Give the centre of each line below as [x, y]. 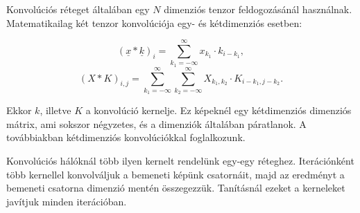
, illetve [55, 110]
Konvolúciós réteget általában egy [78, 9]
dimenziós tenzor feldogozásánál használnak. [258, 9]
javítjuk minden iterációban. [67, 201]
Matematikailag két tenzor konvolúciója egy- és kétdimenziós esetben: [154, 22]
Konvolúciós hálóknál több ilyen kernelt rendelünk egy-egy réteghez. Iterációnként [180, 161]
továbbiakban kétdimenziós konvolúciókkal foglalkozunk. [126, 137]
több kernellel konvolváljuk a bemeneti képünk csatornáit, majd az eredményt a [175, 174]
